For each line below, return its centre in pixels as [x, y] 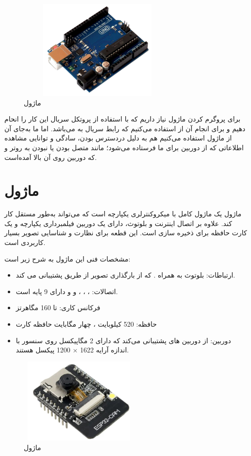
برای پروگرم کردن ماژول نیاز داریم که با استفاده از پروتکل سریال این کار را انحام [123, 119]
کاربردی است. [25, 242]
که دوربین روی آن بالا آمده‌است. [51, 157]
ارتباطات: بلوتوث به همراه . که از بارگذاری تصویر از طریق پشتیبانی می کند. [125, 275]
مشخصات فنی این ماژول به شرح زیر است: [67, 258]
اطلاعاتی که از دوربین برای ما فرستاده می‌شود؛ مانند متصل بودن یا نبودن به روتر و [124, 147]
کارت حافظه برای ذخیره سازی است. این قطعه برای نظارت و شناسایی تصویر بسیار [126, 233]
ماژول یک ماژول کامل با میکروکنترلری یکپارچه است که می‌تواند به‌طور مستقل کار [123, 214]
